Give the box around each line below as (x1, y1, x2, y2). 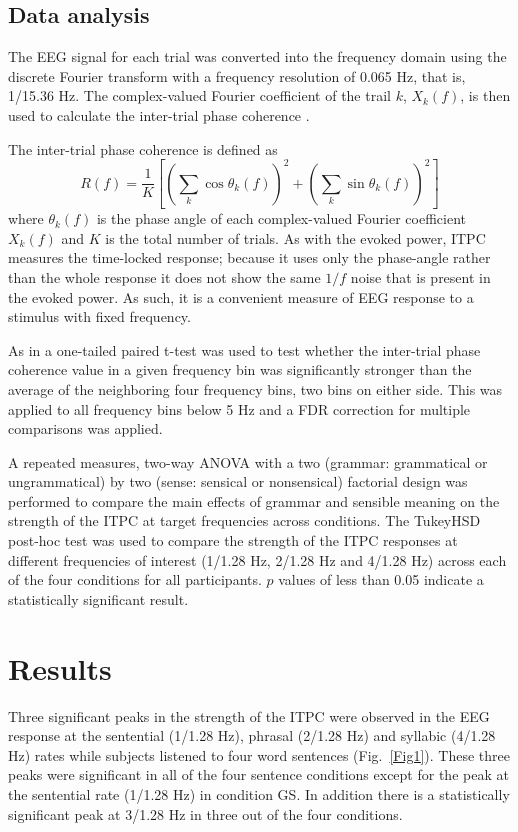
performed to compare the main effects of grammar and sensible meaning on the (8, 490, 500, 511)
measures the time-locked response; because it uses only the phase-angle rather (8, 247, 491, 268)
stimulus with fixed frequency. (8, 306, 191, 327)
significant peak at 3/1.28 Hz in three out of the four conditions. (8, 803, 403, 824)
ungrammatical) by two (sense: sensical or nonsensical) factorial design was (8, 471, 468, 492)
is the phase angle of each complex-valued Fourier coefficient (96, 208, 467, 229)
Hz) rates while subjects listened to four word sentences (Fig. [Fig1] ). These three (8, 744, 510, 765)
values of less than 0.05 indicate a (278, 569, 484, 590)
